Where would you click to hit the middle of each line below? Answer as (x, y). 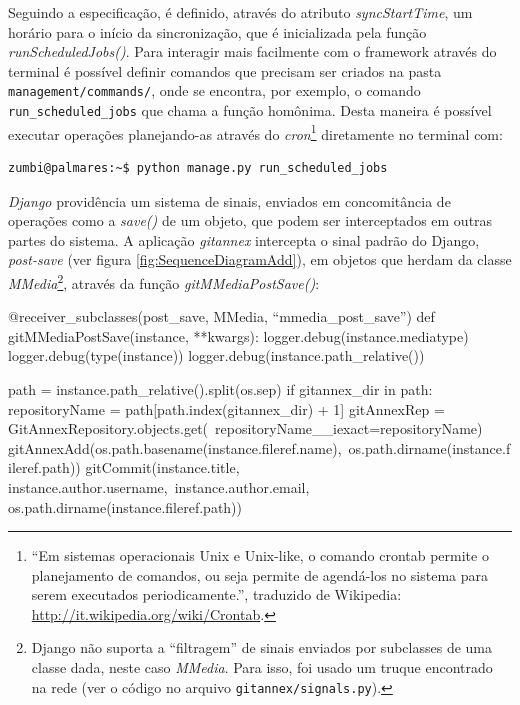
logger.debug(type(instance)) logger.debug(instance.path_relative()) (216, 355)
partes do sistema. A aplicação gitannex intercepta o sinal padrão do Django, (244, 239)
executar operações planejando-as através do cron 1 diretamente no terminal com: (255, 132)
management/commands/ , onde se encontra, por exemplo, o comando (214, 90)
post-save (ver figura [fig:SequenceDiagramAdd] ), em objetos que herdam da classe (260, 259)
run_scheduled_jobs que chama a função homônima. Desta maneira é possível (250, 110)
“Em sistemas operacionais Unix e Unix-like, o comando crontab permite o (260, 555)
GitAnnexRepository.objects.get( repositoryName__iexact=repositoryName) (245, 428)
